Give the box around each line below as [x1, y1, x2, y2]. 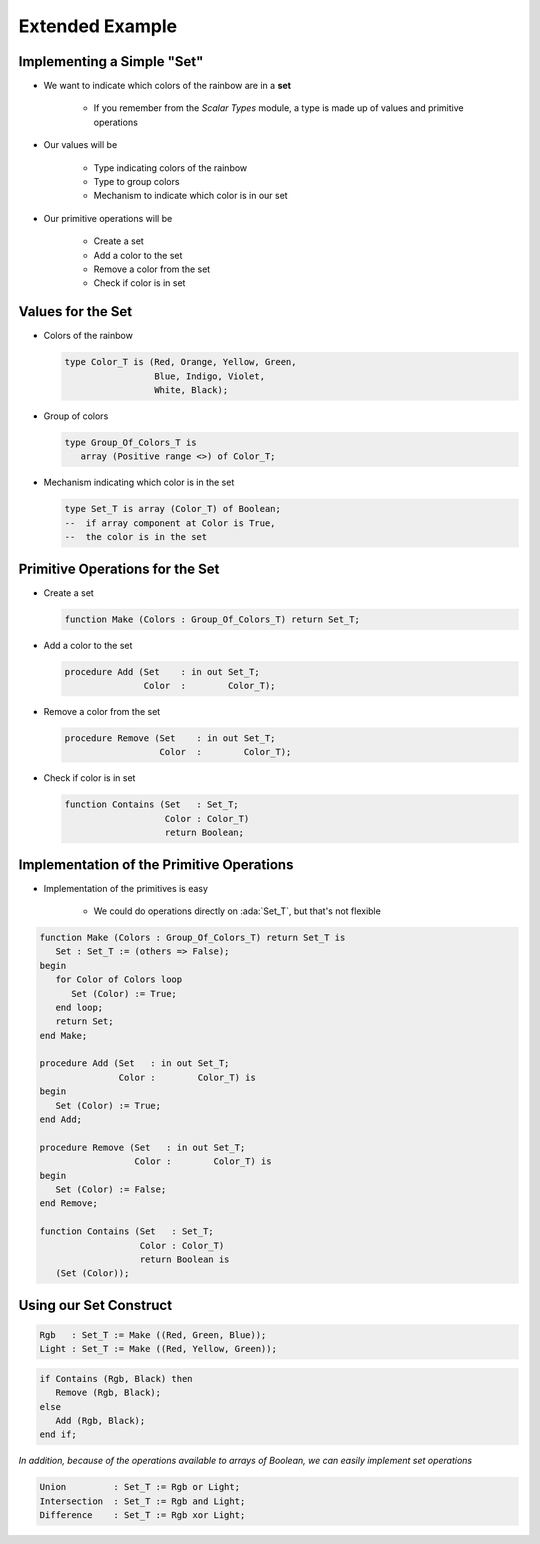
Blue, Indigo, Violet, [153, 370, 265, 382]
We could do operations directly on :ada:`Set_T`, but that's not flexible [93, 905, 382, 917]
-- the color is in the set [64, 531, 208, 543]
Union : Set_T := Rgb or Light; [39, 1481, 240, 1493]
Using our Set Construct [18, 1296, 173, 1314]
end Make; [39, 1030, 88, 1041]
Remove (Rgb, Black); [55, 1387, 162, 1399]
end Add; [39, 1114, 83, 1125]
